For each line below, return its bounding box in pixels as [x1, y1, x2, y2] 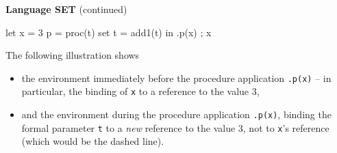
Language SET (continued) [5, 2, 127, 16]
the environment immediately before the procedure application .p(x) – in [21, 70, 332, 85]
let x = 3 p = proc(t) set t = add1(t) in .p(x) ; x [5, 25, 212, 39]
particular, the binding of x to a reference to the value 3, [21, 84, 260, 98]
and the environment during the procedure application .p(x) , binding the [21, 107, 332, 122]
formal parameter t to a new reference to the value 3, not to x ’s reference [21, 120, 329, 135]
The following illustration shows [5, 48, 140, 62]
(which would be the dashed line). [21, 134, 164, 148]
